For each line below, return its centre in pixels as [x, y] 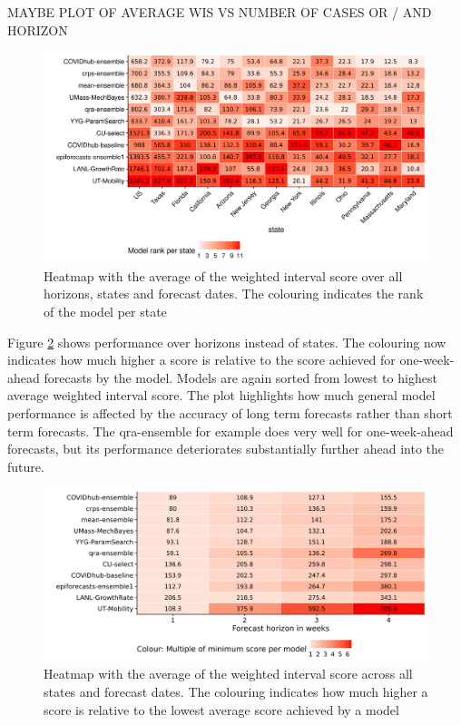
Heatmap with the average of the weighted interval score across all [228, 674]
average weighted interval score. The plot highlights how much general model [221, 395]
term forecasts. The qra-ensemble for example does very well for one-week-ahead [230, 431]
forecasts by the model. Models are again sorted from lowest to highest [240, 377]
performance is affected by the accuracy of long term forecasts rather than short [230, 413]
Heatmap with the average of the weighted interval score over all [223, 275]
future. [26, 466]
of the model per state [105, 312]
